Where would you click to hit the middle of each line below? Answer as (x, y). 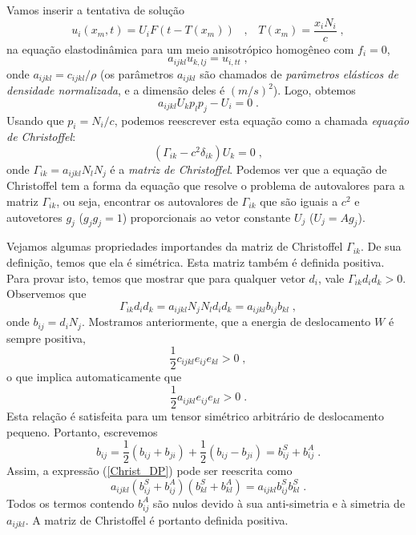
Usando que (35, 120)
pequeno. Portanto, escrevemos (82, 431)
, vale (331, 278)
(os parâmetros (137, 73)
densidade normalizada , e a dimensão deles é (116, 90)
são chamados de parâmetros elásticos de (299, 73)
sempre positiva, (46, 338)
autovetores (34, 217)
